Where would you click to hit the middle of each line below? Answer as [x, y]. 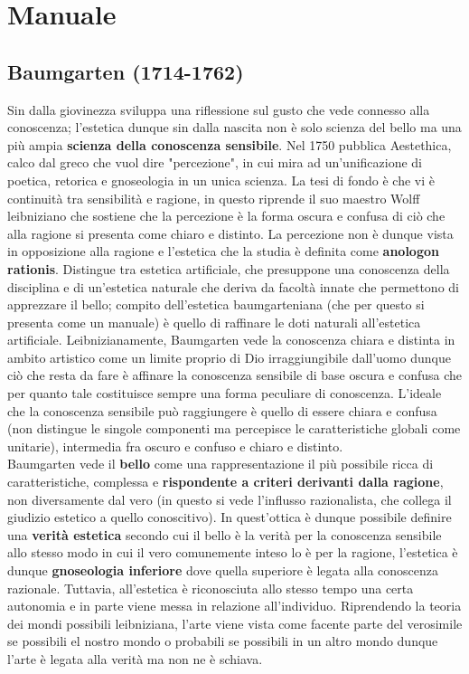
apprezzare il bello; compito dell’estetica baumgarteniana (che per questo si [216, 304]
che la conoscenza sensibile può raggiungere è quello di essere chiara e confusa [222, 410]
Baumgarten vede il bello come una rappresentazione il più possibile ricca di [220, 464]
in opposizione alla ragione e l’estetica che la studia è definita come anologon [223, 251]
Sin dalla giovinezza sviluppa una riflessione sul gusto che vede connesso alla [219, 109]
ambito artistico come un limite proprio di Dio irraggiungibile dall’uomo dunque [229, 357]
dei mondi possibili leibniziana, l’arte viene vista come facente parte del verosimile [235, 623]
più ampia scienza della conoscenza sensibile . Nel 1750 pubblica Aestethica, [230, 144]
